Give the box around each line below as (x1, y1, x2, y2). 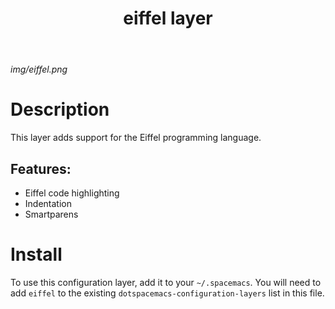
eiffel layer (123, 7, 213, 30)
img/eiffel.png (10, 63, 68, 76)
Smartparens (24, 208, 79, 220)
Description (10, 98, 110, 121)
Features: (10, 160, 72, 177)
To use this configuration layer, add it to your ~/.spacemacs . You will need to (10, 276, 322, 288)
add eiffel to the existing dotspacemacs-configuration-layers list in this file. (10, 287, 325, 299)
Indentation (24, 197, 72, 209)
